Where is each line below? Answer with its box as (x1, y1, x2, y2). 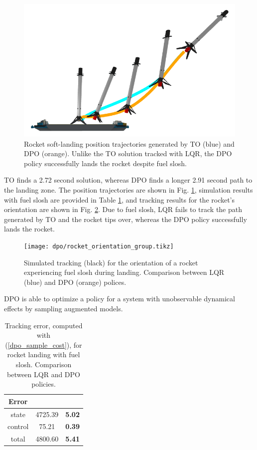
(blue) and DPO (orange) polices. (24, 276, 127, 287)
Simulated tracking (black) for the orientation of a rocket (24, 257, 198, 267)
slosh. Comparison (15, 359, 72, 370)
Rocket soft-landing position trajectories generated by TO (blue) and (24, 138, 235, 149)
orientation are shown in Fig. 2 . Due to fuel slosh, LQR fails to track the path (4, 204, 242, 215)
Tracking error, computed (4, 320, 83, 330)
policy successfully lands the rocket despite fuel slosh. (24, 158, 187, 168)
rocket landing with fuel (7, 349, 80, 360)
